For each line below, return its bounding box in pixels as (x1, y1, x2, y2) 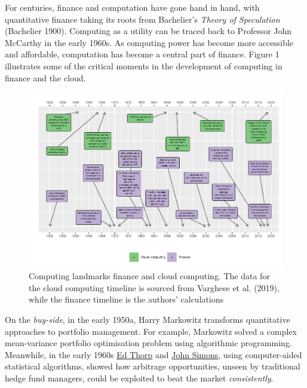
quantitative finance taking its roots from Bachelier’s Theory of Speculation (5, 13, 280, 25)
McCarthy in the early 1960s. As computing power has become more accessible (5, 36, 294, 48)
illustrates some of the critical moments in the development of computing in (5, 59, 283, 72)
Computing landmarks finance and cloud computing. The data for (29, 270, 270, 282)
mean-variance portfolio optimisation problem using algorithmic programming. (5, 337, 292, 349)
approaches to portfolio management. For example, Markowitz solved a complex (5, 325, 297, 337)
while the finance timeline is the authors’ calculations (29, 293, 224, 305)
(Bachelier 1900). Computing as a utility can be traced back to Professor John (5, 25, 292, 37)
